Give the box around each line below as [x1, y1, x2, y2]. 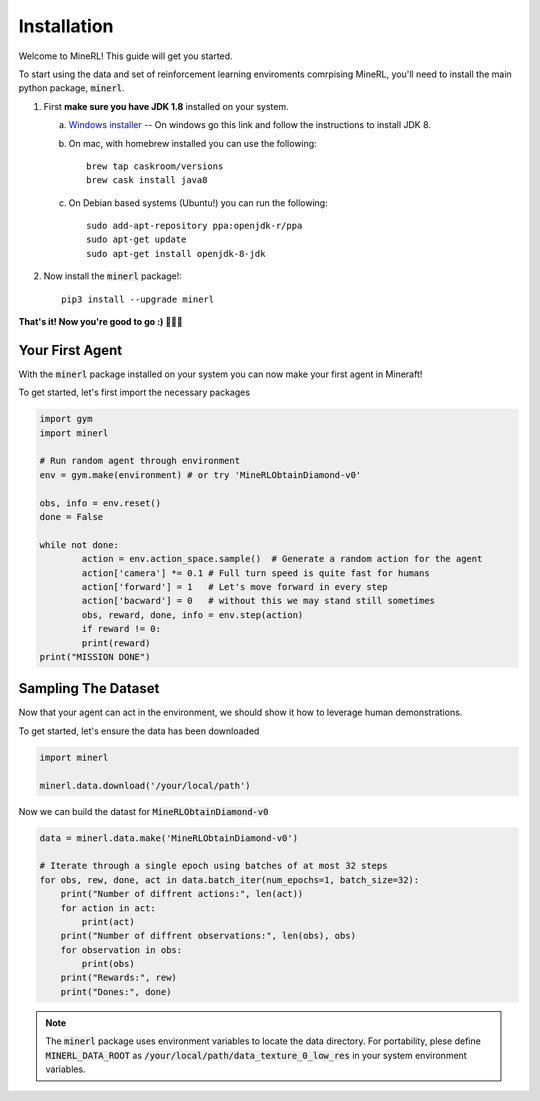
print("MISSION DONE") [39, 651, 151, 662]
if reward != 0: [81, 623, 162, 635]
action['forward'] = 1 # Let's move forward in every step [81, 581, 388, 592]
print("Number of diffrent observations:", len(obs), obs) [60, 930, 357, 942]
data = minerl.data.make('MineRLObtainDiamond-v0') [39, 832, 299, 844]
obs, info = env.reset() [39, 497, 162, 509]
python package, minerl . [18, 82, 125, 94]
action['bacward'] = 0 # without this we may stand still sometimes [81, 595, 435, 607]
